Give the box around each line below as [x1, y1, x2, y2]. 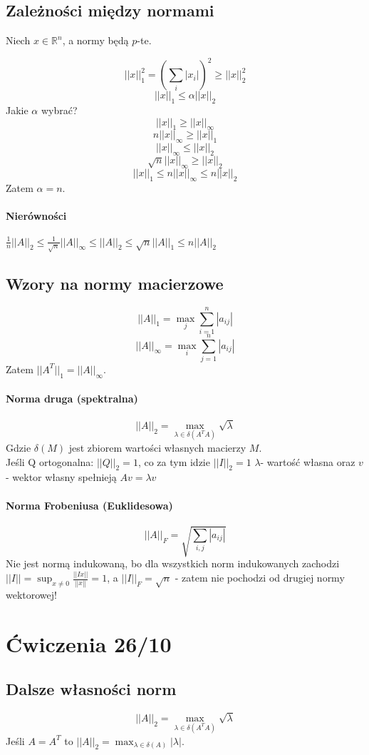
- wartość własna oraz [260, 454, 355, 469]
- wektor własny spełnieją [6, 470, 117, 485]
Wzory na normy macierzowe [6, 272, 224, 294]
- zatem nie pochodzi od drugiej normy [175, 570, 345, 585]
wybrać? [41, 103, 78, 118]
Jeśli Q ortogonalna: [6, 454, 94, 469]
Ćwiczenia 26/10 [6, 629, 172, 658]
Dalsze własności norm [6, 678, 177, 700]
